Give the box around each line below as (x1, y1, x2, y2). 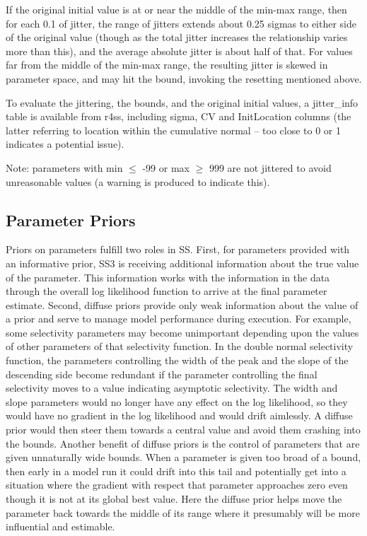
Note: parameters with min (6, 160, 123, 175)
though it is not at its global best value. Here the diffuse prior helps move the (6, 491, 342, 506)
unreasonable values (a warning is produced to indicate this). (6, 174, 270, 189)
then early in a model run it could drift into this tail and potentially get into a (6, 463, 346, 478)
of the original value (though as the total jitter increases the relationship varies (6, 30, 348, 45)
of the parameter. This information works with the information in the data (6, 269, 330, 284)
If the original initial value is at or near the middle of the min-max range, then (6, 2, 347, 16)
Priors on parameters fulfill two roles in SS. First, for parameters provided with (6, 242, 350, 257)
